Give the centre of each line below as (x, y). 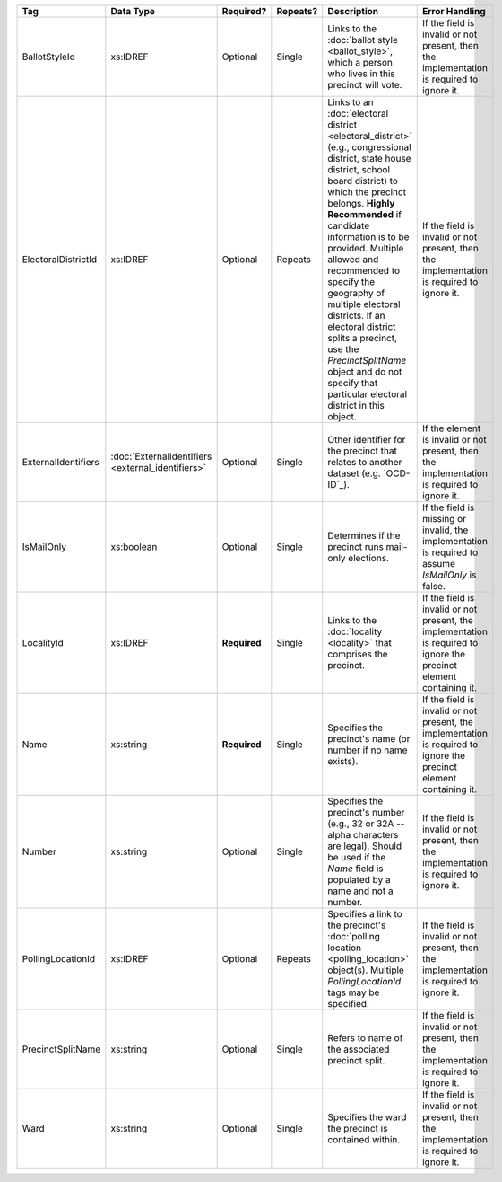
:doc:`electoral (358, 114)
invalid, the (445, 530)
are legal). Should (365, 846)
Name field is (356, 869)
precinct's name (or (369, 739)
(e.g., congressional (369, 147)
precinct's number (366, 812)
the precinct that (363, 451)
